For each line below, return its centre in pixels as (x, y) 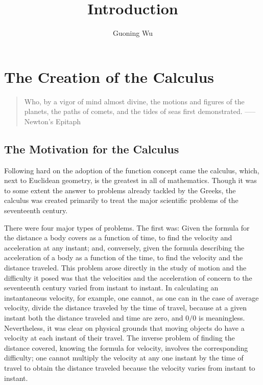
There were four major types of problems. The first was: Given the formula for (127, 227)
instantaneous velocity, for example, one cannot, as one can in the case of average (131, 297)
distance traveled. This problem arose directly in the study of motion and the (125, 267)
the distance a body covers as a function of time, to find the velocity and (118, 237)
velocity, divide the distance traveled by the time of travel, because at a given (126, 308)
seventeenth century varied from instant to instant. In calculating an (111, 288)
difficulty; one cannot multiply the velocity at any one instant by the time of (124, 358)
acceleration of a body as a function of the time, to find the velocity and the (124, 257)
